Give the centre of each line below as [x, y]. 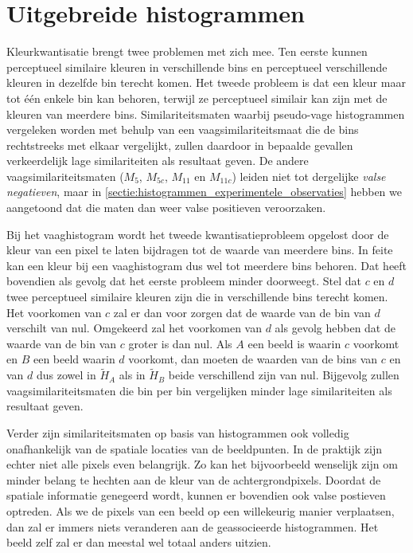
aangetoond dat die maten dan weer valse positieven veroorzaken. [166, 208]
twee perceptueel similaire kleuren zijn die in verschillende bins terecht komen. [197, 297]
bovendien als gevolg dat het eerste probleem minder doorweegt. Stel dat [184, 281]
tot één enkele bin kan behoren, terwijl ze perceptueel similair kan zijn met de [197, 98]
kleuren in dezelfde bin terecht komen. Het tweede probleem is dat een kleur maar [206, 82]
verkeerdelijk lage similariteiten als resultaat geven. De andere [158, 161]
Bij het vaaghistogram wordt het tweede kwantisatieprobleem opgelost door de [198, 234]
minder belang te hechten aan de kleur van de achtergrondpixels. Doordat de [194, 479]
